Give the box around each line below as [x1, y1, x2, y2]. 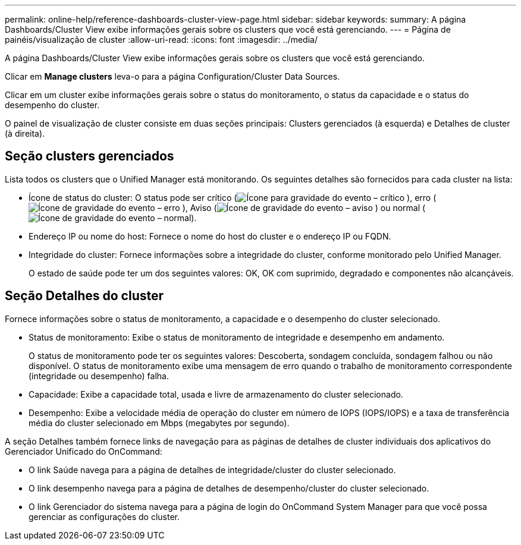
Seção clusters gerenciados [5, 149, 174, 164]
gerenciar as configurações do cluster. [29, 511, 180, 522]
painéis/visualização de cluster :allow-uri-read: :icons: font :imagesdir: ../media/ [5, 34, 318, 45]
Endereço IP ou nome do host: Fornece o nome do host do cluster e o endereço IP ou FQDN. [29, 231, 391, 241]
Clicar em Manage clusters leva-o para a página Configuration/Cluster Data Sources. [5, 71, 340, 81]
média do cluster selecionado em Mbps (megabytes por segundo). [29, 417, 290, 428]
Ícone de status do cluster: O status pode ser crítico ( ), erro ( [29, 192, 437, 203]
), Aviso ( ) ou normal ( [182, 202, 426, 213]
